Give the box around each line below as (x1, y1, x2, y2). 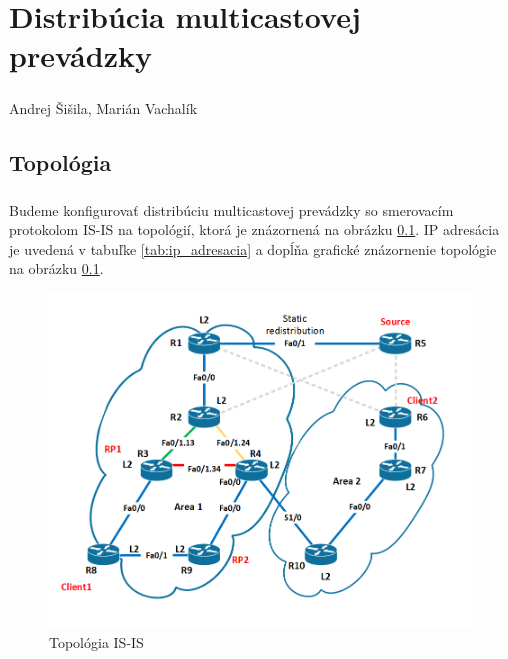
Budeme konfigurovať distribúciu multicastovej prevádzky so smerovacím (9, 199, 454, 220)
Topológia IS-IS (49, 631, 144, 652)
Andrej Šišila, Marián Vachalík (9, 97, 198, 118)
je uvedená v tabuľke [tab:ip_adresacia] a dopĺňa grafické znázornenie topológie (9, 238, 497, 259)
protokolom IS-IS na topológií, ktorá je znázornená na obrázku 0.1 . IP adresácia (9, 219, 500, 240)
